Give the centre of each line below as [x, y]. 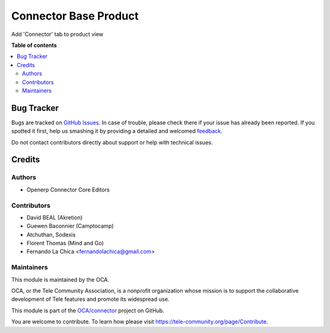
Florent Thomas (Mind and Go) [65, 243]
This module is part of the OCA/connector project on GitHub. [88, 310]
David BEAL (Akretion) [55, 217]
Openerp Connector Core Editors [68, 190]
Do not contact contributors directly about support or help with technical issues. [112, 142]
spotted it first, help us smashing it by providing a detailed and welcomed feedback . [117, 131]
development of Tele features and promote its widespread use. [90, 299]
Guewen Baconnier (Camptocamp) [70, 226]
